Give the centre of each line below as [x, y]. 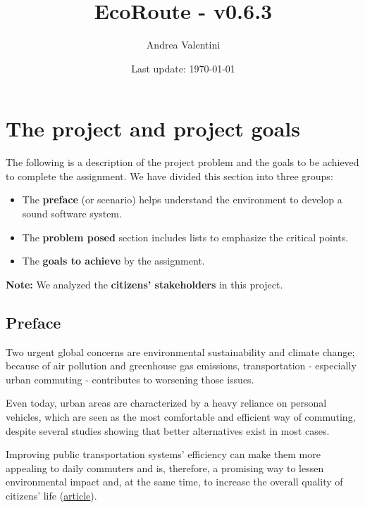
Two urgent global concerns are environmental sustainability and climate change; [180, 351]
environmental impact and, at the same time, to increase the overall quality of [174, 482]
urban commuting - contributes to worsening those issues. [130, 379]
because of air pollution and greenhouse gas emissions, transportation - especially [181, 366]
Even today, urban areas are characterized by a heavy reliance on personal [166, 403]
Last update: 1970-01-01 [183, 68]
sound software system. [72, 214]
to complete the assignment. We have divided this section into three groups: [169, 176]
